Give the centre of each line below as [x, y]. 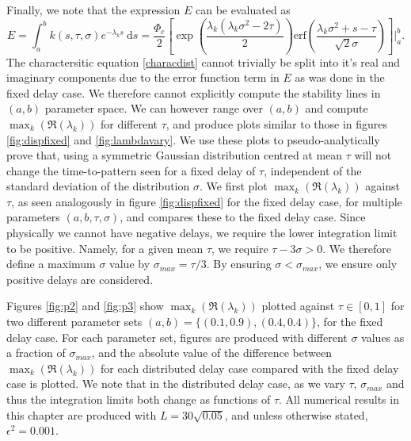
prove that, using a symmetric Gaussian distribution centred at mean [175, 155]
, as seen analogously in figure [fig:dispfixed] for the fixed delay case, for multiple [207, 201]
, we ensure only [358, 264]
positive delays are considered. [80, 279]
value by [130, 264]
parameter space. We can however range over [154, 108]
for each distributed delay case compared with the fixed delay [249, 368]
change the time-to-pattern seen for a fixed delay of [131, 170]
